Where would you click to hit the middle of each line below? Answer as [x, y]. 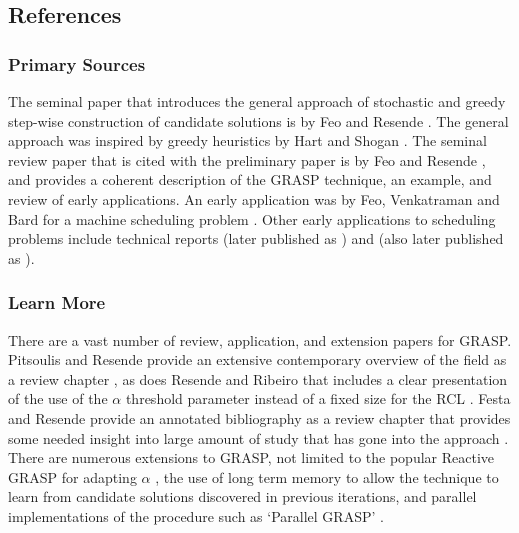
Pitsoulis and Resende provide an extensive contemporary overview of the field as [257, 359]
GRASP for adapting [72, 476]
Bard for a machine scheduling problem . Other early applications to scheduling [252, 218]
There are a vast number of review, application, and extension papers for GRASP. [260, 339]
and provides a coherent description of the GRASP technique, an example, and [250, 179]
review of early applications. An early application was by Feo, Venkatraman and [254, 198]
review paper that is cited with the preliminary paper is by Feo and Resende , [247, 159]
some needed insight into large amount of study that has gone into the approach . [258, 437]
